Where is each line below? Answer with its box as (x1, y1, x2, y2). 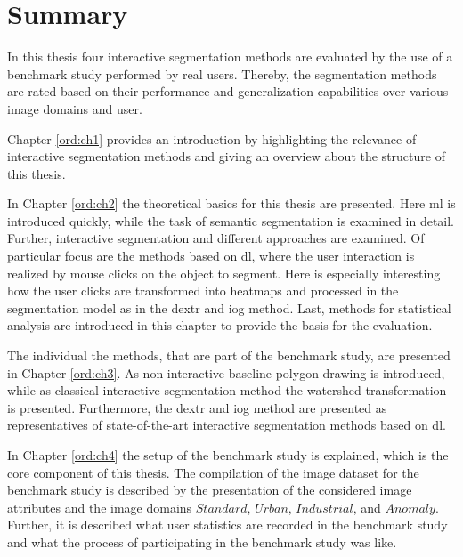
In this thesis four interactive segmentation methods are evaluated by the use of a (7, 47, 453, 66)
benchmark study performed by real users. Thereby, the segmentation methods (7, 64, 437, 83)
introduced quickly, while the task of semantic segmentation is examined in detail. (7, 211, 455, 230)
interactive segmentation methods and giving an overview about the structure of (7, 147, 445, 165)
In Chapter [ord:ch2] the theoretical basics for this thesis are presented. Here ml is (7, 194, 456, 213)
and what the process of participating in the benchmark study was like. (7, 532, 397, 551)
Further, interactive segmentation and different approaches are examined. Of (7, 229, 425, 247)
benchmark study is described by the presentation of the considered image (7, 480, 412, 499)
